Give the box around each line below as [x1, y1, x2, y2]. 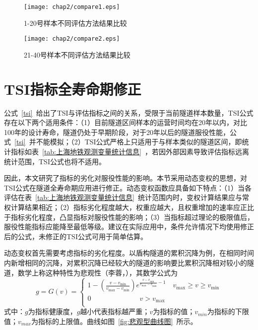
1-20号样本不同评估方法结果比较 [24, 17, 127, 28]
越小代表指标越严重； [80, 306, 150, 317]
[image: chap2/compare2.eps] [24, 35, 120, 43]
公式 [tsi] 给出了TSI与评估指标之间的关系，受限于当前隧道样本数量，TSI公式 [4, 107, 254, 118]
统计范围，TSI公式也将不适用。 [4, 156, 106, 166]
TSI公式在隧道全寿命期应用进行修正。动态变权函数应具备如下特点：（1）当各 [4, 182, 252, 193]
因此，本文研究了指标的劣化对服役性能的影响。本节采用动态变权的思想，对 [4, 173, 247, 183]
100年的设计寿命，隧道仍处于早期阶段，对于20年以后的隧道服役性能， [4, 127, 230, 137]
